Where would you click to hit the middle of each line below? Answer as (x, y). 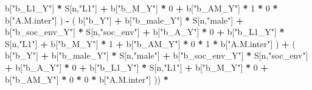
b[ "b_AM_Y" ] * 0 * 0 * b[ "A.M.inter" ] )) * (87, 79)
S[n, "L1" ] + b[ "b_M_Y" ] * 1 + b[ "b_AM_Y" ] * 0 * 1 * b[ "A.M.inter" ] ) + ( (150, 43)
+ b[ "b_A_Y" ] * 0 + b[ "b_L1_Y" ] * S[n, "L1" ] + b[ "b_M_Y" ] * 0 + (137, 67)
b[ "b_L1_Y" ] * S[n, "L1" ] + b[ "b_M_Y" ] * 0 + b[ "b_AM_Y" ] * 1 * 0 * (141, 8)
